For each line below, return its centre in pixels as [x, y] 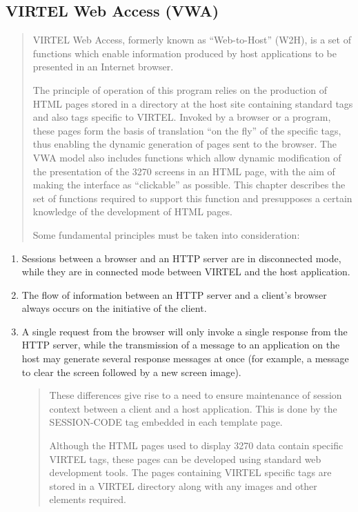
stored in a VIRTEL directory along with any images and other [183, 485]
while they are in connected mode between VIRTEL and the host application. [186, 272]
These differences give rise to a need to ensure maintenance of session [196, 395]
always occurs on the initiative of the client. [114, 308]
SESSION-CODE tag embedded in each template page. [166, 422]
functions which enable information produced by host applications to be [185, 53]
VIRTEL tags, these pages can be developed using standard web [185, 459]
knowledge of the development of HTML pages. [132, 211]
